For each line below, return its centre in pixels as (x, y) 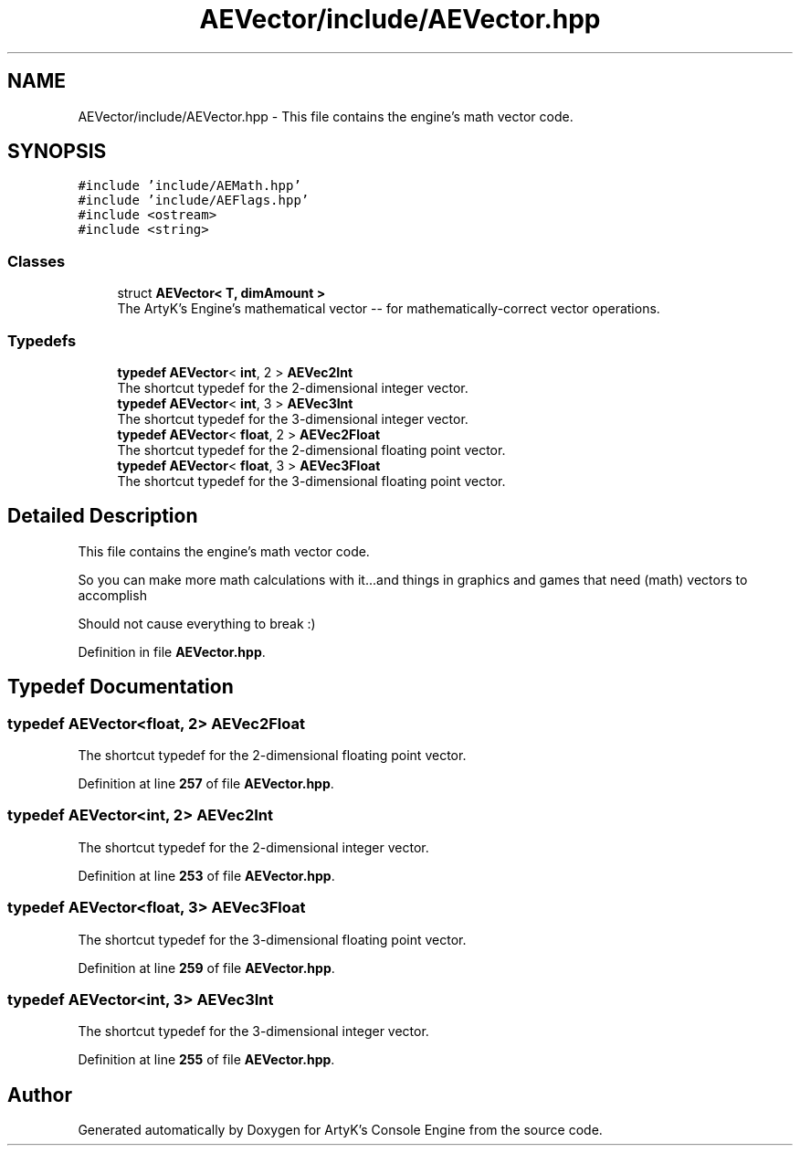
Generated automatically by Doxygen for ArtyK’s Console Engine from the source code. (340, 1130)
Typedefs (42, 340)
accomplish (112, 595)
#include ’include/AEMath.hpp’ (189, 186)
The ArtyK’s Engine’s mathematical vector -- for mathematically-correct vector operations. (389, 309)
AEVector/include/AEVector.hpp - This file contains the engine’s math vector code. (326, 116)
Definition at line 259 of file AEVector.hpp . (206, 968)
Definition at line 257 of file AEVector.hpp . (206, 783)
